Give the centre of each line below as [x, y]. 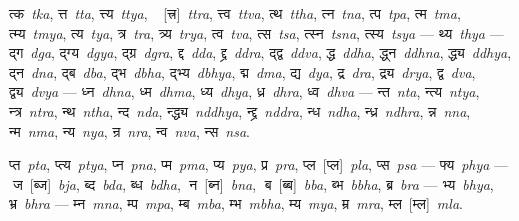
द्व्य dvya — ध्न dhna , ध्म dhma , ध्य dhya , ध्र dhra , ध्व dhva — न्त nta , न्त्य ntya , [244, 91]
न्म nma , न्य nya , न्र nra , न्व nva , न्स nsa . [129, 130]
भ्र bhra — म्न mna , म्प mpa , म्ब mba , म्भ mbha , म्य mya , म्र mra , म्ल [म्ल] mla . [236, 203]
